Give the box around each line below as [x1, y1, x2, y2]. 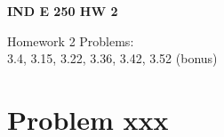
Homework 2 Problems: [7, 31, 134, 50]
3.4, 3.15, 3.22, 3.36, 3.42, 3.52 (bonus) [7, 49, 218, 68]
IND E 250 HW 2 [7, 2, 118, 20]
